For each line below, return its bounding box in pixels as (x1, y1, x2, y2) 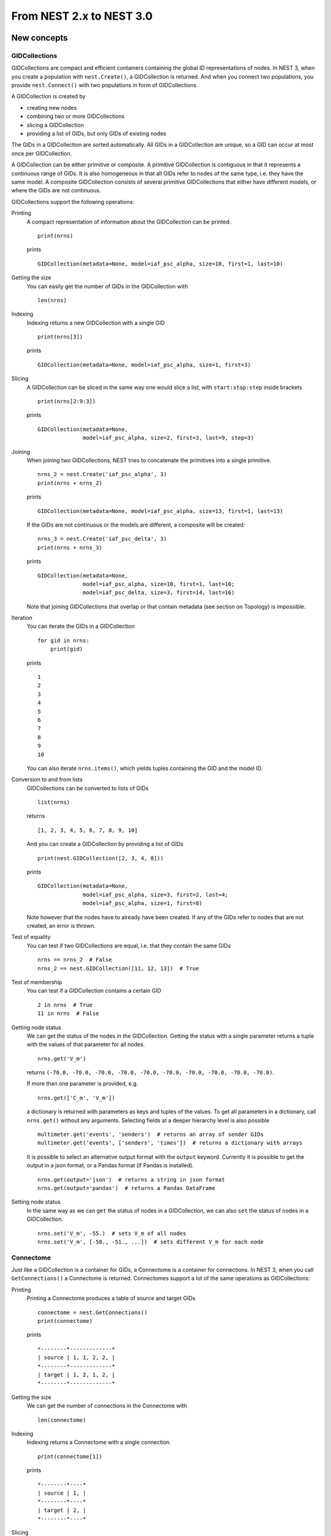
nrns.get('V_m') (37, 1055, 86, 1062)
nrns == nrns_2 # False (37, 956, 112, 963)
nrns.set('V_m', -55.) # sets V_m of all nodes (37, 1229, 186, 1237)
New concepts (11, 33, 68, 43)
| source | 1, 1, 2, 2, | (37, 1354, 116, 1361)
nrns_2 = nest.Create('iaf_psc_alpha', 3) (37, 471, 167, 478)
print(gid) (50, 646, 83, 652)
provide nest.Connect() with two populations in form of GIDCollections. (11, 82, 199, 89)
